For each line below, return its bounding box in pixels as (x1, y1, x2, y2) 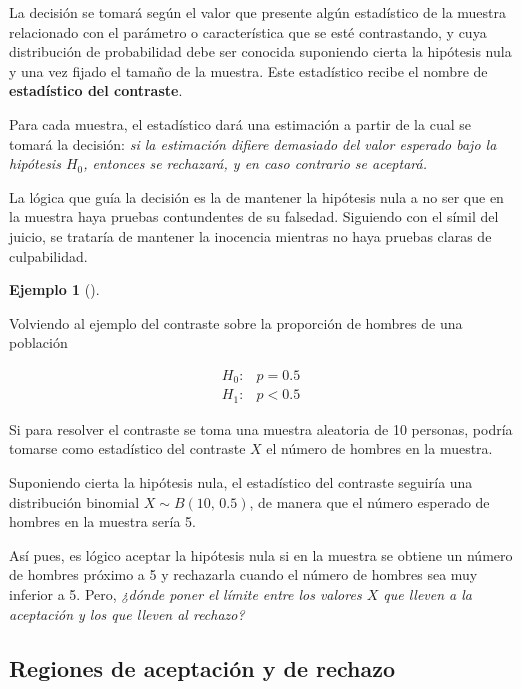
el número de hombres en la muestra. (266, 438, 493, 459)
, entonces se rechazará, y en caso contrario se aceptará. (83, 153, 427, 174)
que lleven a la (383, 584, 473, 605)
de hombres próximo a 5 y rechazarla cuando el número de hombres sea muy (9, 564, 478, 585)
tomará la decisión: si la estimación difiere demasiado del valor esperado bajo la (9, 133, 497, 154)
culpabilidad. (9, 245, 88, 266)
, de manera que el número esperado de (249, 491, 490, 512)
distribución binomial (9, 491, 140, 512)
